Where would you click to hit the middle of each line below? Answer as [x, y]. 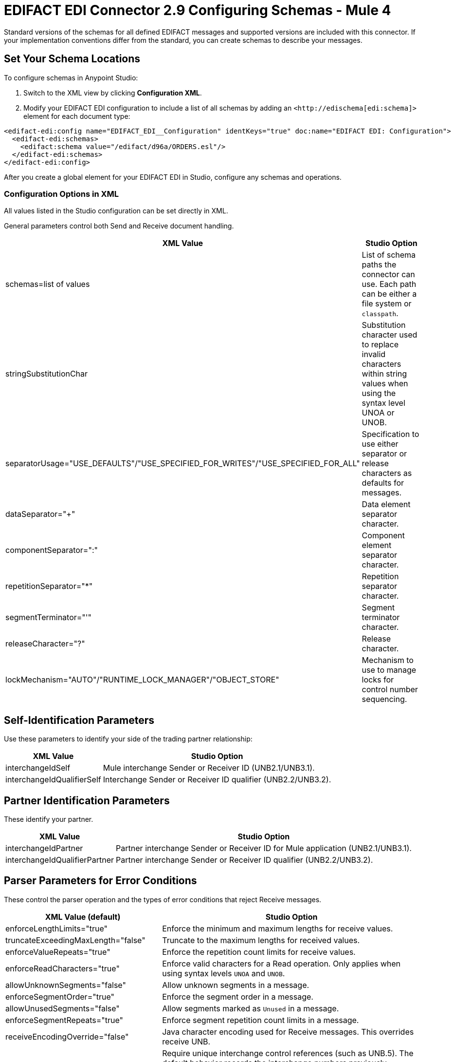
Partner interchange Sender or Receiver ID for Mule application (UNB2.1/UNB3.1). [264, 848]
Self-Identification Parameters [79, 720]
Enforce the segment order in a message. [238, 996]
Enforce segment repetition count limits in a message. [261, 1020]
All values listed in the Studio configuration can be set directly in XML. [116, 211]
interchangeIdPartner [44, 848]
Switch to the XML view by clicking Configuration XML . [113, 93]
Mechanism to [388, 660]
